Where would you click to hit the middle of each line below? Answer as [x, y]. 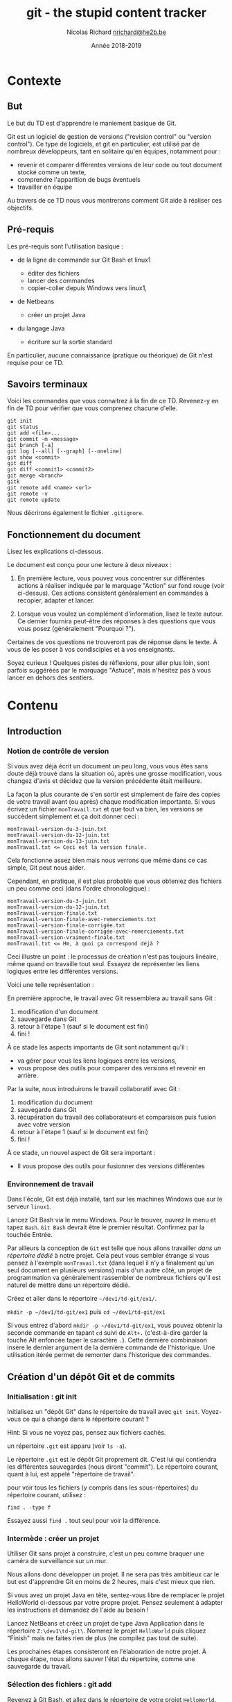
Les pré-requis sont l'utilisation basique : [65, 246]
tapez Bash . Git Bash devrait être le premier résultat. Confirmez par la [106, 1227]
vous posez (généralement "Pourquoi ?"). [76, 629]
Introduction [35, 731]
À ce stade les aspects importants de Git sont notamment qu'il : [98, 1047]
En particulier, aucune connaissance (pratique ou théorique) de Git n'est [110, 355]
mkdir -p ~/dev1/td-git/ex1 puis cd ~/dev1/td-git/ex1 [86, 1312]
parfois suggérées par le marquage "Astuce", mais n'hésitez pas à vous [109, 671]
